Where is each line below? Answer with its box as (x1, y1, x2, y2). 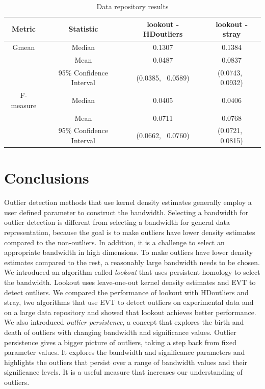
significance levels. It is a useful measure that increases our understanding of (4, 367, 243, 377)
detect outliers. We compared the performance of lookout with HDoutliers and (4, 287, 249, 297)
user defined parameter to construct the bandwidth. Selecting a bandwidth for (4, 206, 249, 217)
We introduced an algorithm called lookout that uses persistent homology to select (4, 267, 260, 277)
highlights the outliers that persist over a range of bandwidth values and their (4, 356, 248, 367)
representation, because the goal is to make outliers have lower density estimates (4, 227, 255, 238)
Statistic (68, 23, 98, 34)
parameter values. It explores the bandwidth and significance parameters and (4, 347, 245, 357)
